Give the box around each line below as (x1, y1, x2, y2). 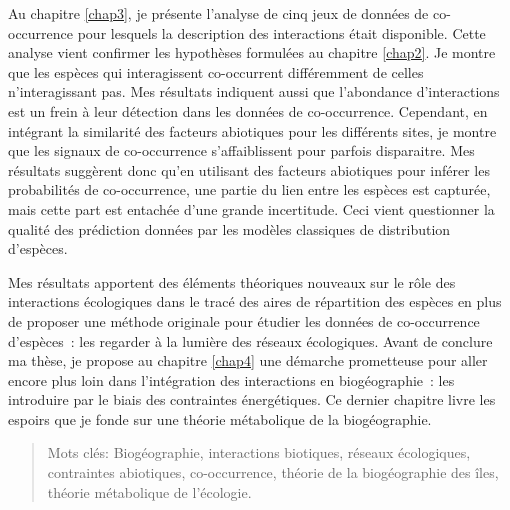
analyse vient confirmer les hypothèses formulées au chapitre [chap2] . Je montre (8, 42, 496, 63)
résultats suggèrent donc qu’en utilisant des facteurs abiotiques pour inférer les (8, 159, 490, 180)
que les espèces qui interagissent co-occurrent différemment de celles (8, 61, 424, 82)
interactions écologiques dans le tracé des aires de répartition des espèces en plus (8, 291, 502, 312)
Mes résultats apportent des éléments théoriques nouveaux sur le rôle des (8, 271, 456, 292)
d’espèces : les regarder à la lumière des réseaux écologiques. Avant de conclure (8, 330, 493, 351)
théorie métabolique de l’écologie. (47, 481, 252, 502)
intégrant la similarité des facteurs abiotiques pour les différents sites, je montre (8, 120, 497, 141)
